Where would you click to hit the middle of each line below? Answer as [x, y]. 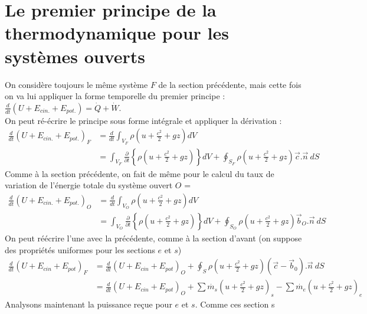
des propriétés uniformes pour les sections [80, 249]
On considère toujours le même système [76, 84]
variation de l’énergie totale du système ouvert [89, 185]
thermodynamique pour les [117, 33]
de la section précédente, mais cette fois [230, 84]
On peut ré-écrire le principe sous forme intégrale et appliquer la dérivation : [143, 120]
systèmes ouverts [75, 56]
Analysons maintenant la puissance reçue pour [89, 304]
